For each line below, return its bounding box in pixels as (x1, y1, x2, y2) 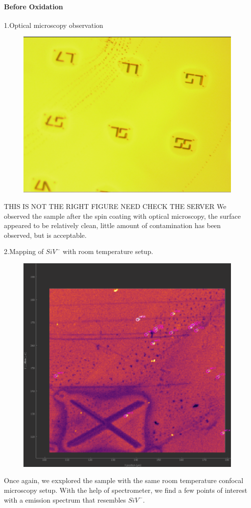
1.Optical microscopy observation (4, 20, 103, 30)
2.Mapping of (4, 246, 44, 256)
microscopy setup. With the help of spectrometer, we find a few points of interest (4, 485, 248, 495)
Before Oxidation (4, 1, 63, 11)
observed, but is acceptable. (4, 230, 87, 240)
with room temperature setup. (63, 246, 153, 256)
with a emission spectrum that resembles (4, 494, 126, 505)
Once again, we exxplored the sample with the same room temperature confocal (4, 475, 244, 485)
